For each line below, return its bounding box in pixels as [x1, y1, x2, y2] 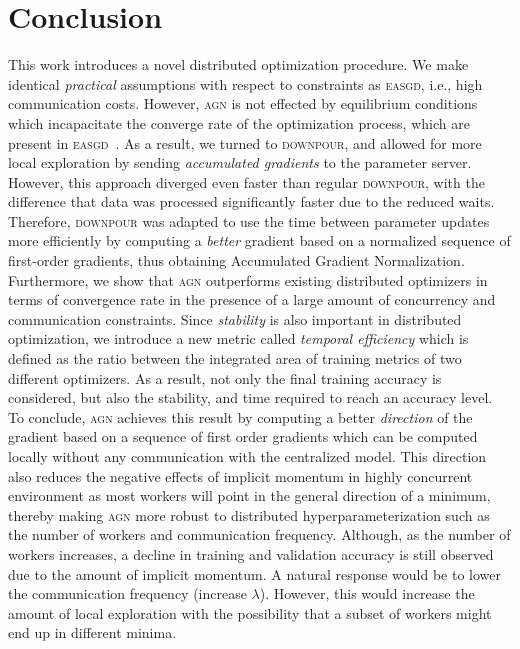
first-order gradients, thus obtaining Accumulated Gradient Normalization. [8, 250, 465, 271]
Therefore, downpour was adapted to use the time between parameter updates [8, 210, 490, 231]
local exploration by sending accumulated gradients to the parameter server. [8, 152, 472, 173]
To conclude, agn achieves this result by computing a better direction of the [8, 406, 473, 427]
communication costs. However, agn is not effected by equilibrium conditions [8, 93, 478, 114]
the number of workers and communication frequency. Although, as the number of [8, 524, 511, 545]
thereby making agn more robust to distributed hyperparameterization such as [8, 504, 490, 525]
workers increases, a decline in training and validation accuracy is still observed [8, 543, 494, 564]
